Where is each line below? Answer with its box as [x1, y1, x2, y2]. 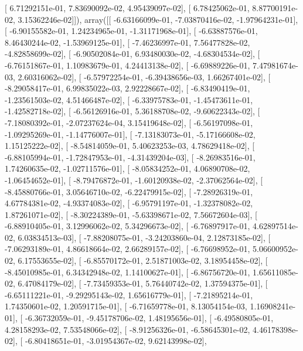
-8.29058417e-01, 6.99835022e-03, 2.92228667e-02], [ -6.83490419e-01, [5, 82, 250, 94]
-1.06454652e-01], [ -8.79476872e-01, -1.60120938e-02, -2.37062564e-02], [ [5, 173, 263, 186]
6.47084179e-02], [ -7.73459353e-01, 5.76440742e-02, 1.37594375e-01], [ [18, 277, 268, 289]
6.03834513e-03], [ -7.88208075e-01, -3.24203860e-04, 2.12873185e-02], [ [18, 231, 271, 243]
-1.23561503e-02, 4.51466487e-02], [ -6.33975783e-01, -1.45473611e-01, [5, 93, 253, 105]
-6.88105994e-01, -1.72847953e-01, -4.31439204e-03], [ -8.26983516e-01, [5, 151, 256, 163]
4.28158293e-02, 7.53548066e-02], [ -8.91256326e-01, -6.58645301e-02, [5, 323, 250, 335]
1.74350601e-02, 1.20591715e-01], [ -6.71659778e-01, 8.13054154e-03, [5, 300, 247, 312]
